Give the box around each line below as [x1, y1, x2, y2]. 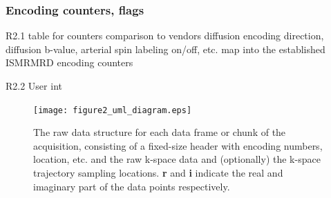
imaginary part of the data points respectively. [33, 179, 230, 193]
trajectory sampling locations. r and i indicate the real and [33, 166, 283, 180]
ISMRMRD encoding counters [6, 55, 133, 70]
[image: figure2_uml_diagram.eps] [33, 105, 192, 115]
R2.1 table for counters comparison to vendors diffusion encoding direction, [6, 28, 324, 43]
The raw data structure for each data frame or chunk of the [33, 125, 286, 139]
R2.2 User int [6, 79, 62, 92]
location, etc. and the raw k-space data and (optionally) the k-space [33, 152, 321, 166]
